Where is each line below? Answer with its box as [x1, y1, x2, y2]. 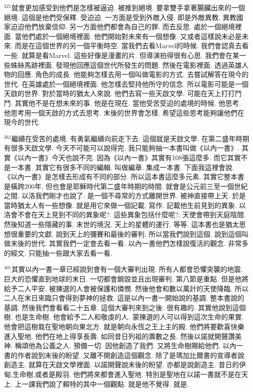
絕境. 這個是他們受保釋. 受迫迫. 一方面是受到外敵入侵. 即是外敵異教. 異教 [4, 12, 236, 22]
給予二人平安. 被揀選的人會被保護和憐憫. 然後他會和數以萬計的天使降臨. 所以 [4, 283, 249, 293]
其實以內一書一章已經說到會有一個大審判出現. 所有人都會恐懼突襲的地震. [11, 264, 243, 274]
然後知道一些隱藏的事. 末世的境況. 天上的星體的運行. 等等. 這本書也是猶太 [4, 219, 239, 229]
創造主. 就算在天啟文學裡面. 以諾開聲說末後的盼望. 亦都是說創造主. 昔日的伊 [4, 359, 246, 370]
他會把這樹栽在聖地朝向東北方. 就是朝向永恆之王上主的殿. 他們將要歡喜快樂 [4, 321, 245, 331]
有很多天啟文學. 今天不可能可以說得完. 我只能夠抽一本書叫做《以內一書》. [4, 143, 239, 153]
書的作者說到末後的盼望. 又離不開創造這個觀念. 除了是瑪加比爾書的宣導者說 [4, 350, 245, 360]
